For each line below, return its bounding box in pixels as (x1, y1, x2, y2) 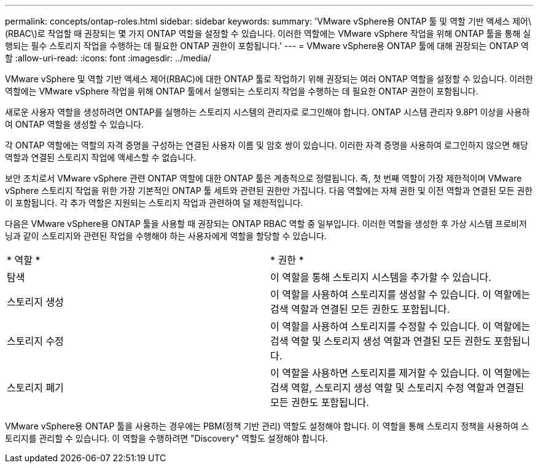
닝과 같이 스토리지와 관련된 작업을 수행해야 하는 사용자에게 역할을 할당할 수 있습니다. (5, 231, 327, 241)
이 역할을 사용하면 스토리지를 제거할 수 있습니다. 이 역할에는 (270, 367, 531, 379)
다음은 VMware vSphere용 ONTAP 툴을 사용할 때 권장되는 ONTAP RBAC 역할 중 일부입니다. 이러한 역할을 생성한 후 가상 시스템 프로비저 (5, 218, 527, 229)
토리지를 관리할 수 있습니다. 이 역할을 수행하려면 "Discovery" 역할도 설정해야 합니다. (5, 433, 328, 443)
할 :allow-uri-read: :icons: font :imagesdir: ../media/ (5, 53, 211, 63)
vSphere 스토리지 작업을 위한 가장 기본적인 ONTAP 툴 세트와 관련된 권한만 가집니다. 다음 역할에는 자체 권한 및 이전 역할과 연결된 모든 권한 (5, 185, 533, 196)
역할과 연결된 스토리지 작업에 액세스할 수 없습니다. (5, 152, 197, 163)
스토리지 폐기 (7, 382, 64, 394)
